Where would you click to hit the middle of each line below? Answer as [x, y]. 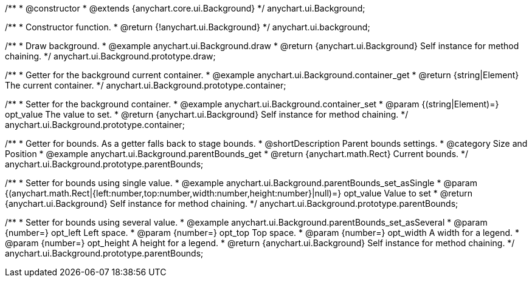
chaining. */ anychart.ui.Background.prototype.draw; [110, 56]
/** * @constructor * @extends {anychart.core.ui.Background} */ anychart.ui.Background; [185, 8]
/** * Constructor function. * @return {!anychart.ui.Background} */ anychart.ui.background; [188, 27]
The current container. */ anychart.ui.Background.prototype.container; [146, 85]
